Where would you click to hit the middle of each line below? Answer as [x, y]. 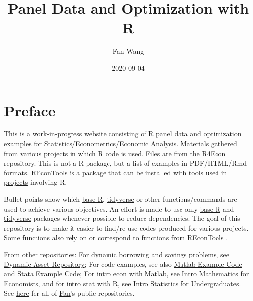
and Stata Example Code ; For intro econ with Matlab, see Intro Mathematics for [126, 274]
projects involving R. [36, 182]
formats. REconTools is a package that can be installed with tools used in [116, 172]
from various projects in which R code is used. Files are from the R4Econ [115, 153]
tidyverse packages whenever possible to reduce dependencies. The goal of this [122, 218]
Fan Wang [128, 51]
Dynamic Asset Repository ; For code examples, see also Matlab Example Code [123, 264]
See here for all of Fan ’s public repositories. [69, 293]
